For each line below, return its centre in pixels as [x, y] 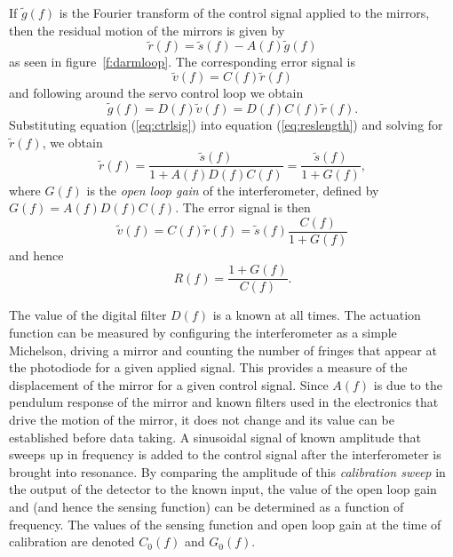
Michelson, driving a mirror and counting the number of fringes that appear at [223, 350]
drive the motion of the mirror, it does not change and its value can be [202, 419]
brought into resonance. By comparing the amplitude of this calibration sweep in [227, 471]
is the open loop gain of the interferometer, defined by [233, 190]
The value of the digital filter [88, 315]
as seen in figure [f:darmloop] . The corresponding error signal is [182, 62]
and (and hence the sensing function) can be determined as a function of [207, 506]
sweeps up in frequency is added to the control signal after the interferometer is [225, 454]
